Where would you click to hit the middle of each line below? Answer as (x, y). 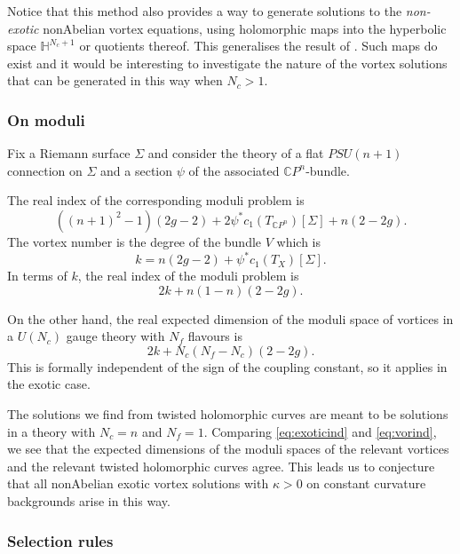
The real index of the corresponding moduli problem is (156, 200)
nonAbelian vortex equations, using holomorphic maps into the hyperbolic (245, 28)
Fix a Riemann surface (69, 153)
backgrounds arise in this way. (89, 501)
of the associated (234, 170)
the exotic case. (49, 384)
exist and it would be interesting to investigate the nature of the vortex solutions (227, 63)
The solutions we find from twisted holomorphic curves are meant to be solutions (228, 414)
